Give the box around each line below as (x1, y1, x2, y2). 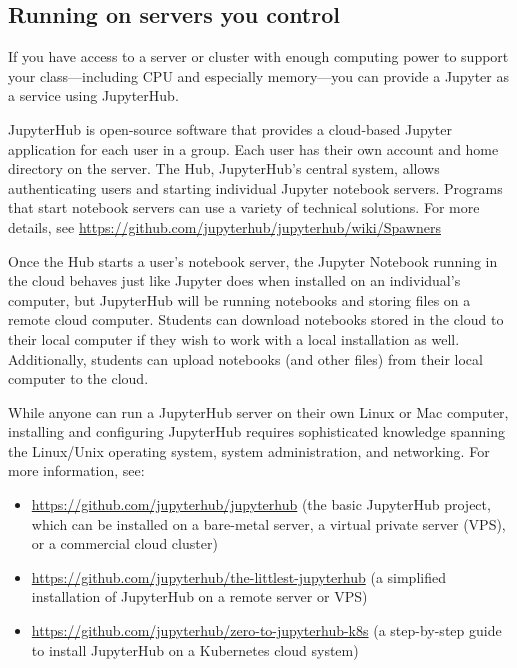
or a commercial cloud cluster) (31, 533, 218, 554)
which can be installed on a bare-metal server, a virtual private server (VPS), (31, 513, 506, 534)
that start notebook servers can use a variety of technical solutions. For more (8, 197, 480, 218)
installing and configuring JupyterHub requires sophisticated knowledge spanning (8, 421, 506, 442)
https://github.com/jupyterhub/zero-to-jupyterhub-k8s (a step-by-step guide (31, 620, 502, 641)
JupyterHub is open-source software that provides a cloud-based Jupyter (8, 118, 452, 139)
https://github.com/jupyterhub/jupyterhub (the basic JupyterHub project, (31, 494, 491, 515)
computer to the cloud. (8, 368, 149, 389)
